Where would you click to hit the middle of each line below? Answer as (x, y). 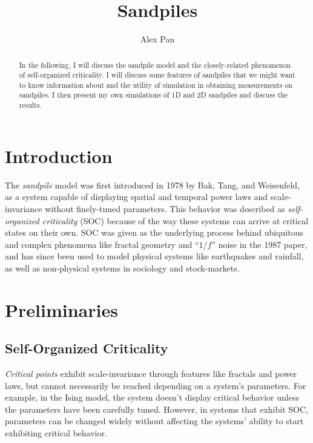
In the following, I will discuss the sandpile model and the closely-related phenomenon (155, 65)
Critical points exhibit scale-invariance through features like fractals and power (151, 374)
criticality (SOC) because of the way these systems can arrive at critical (175, 220)
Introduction (59, 155)
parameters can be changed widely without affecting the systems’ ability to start (154, 421)
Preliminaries (61, 309)
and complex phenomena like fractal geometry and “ (102, 244)
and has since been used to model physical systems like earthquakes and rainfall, (154, 256)
